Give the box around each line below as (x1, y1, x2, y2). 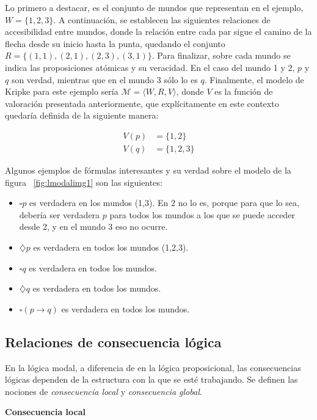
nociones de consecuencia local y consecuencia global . (5, 385, 202, 397)
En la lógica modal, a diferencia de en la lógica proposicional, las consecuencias (5, 361, 301, 374)
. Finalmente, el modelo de (204, 73, 304, 86)
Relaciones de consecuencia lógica (5, 332, 222, 351)
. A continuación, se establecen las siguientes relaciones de (53, 13, 271, 26)
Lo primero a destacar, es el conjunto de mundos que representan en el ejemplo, (5, 1, 304, 13)
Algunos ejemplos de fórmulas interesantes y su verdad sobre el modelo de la (5, 164, 291, 176)
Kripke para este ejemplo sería (5, 85, 118, 98)
